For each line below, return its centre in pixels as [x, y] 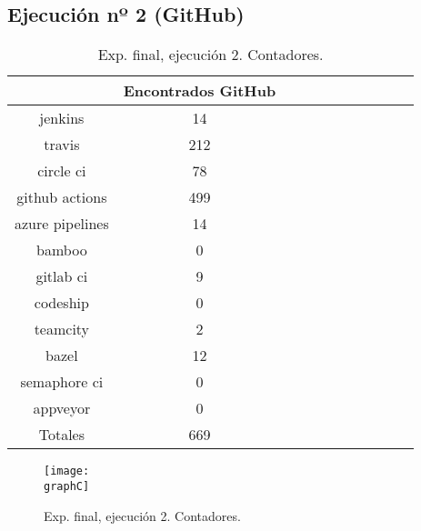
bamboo [62, 250]
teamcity [62, 329]
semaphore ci [62, 382]
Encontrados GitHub [200, 91]
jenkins [62, 118]
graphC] [67, 486]
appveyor [62, 408]
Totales [61, 435]
